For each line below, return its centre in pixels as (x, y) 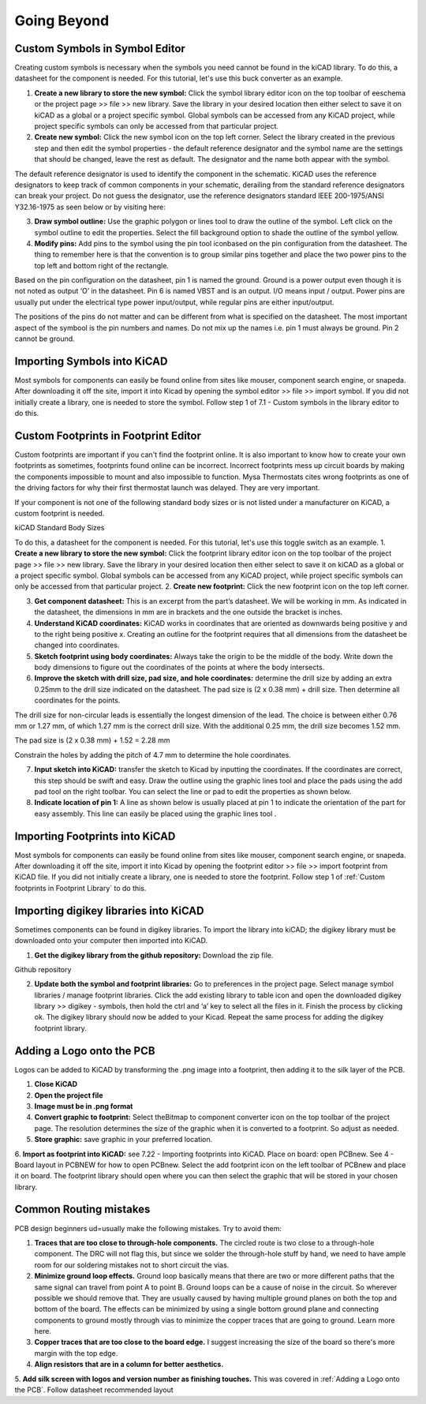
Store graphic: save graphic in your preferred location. (123, 1140)
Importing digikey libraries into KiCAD (109, 910)
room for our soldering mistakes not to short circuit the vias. (132, 1265)
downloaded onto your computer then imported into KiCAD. (111, 941)
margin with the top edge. (76, 1353)
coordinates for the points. (77, 700)
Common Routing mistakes (82, 1209)
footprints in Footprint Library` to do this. (80, 888)
